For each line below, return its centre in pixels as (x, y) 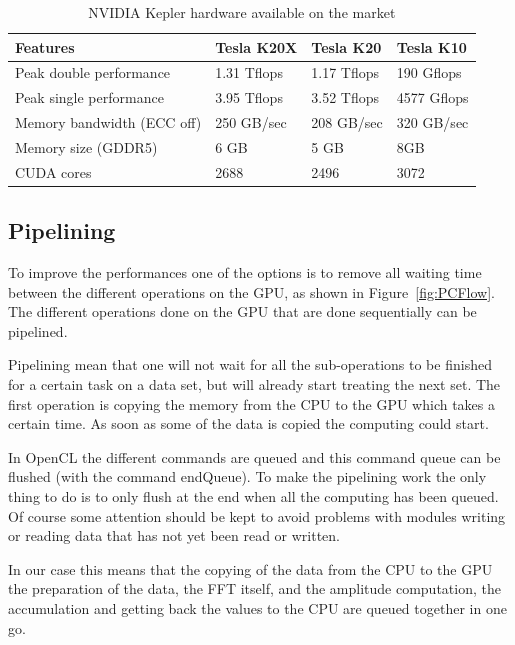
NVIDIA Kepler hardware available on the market (242, 12)
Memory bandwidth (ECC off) (108, 122)
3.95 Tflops (249, 97)
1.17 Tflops (345, 72)
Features (45, 46)
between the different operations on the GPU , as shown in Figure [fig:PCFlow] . (251, 291)
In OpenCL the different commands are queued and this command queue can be (254, 456)
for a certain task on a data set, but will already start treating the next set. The (254, 384)
